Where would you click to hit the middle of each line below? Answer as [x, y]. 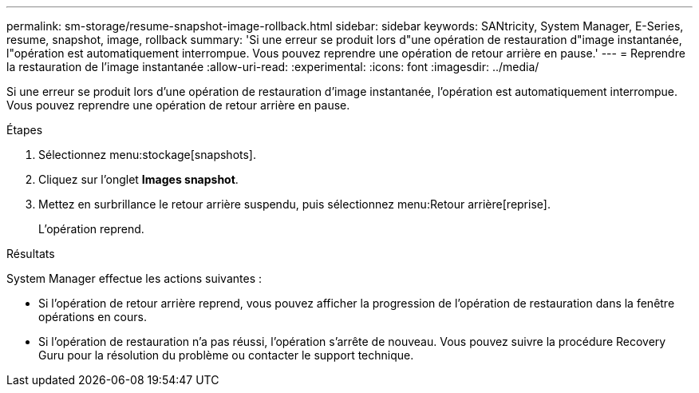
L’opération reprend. [91, 229]
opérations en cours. [93, 317]
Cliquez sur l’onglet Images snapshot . [138, 179]
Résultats [31, 254]
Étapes [25, 130]
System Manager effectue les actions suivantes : [134, 278]
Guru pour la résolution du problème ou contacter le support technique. [226, 355]
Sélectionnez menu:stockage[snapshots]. [147, 155]
